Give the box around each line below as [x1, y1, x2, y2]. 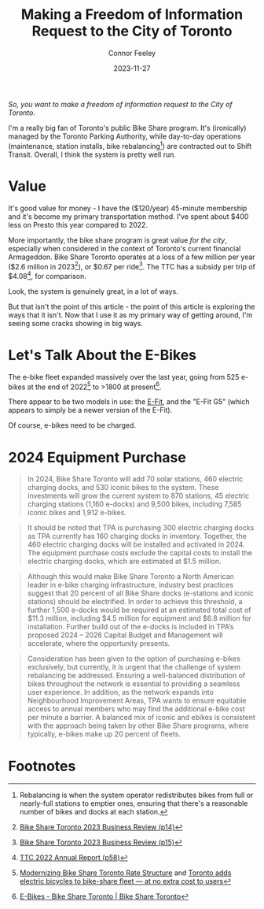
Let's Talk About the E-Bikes [8, 347, 197, 364]
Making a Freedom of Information [20, 6, 244, 24]
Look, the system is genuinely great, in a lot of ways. [8, 286, 178, 296]
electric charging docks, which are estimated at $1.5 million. [27, 557, 222, 566]
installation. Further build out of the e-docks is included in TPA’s [27, 622, 234, 632]
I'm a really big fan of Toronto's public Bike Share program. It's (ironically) [8, 123, 247, 132]
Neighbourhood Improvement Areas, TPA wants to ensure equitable [27, 696, 247, 706]
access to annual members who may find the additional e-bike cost [27, 704, 245, 714]
